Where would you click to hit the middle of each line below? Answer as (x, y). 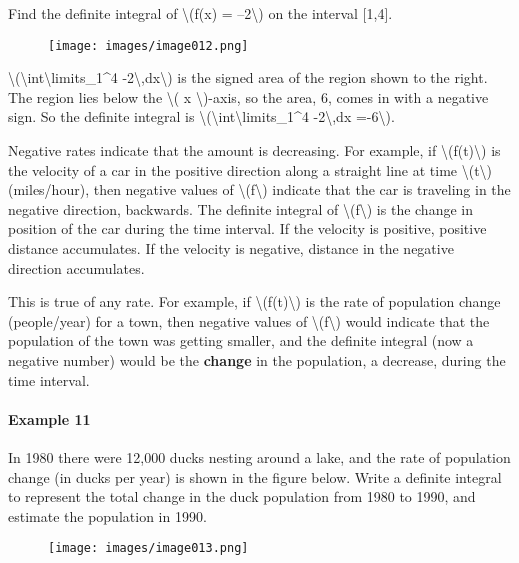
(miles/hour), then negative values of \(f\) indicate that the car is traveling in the (259, 189)
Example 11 (49, 418)
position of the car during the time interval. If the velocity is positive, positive (247, 228)
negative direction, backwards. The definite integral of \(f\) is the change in (240, 208)
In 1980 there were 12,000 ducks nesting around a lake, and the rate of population (259, 456)
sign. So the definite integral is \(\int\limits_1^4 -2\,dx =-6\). (201, 116)
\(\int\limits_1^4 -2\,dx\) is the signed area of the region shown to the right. (248, 77)
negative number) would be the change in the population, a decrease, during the (257, 359)
